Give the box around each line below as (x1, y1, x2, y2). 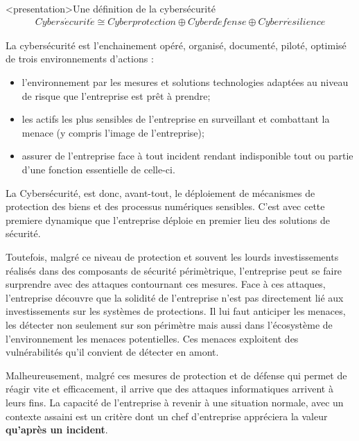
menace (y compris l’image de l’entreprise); (21, 125, 204, 139)
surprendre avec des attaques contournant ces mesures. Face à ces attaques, (6, 277, 326, 291)
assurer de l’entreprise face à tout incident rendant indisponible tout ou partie (21, 148, 353, 163)
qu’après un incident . (6, 422, 108, 437)
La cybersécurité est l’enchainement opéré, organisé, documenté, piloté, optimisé (6, 37, 347, 52)
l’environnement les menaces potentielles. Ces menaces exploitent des (6, 331, 299, 345)
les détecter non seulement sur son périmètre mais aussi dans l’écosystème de (6, 317, 333, 331)
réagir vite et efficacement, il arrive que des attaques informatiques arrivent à (6, 381, 333, 396)
